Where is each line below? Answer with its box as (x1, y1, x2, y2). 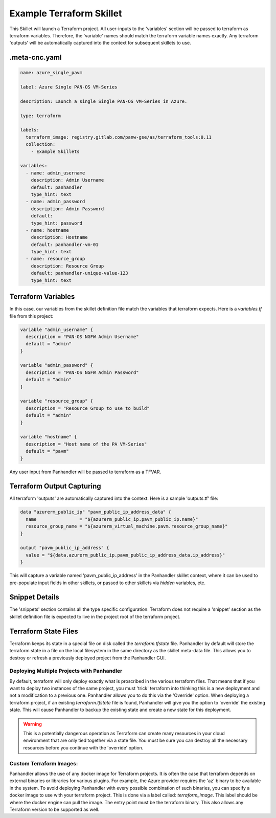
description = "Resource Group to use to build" (26, 405, 150, 411)
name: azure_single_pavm (20, 70, 83, 76)
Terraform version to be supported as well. (9, 806, 100, 812)
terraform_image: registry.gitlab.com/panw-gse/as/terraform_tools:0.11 (26, 134, 212, 140)
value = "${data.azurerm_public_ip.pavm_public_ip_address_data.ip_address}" (26, 552, 225, 558)
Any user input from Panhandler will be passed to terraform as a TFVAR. (9, 469, 162, 475)
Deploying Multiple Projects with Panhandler (9, 668, 123, 675)
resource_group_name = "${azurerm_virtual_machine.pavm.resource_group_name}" (26, 523, 228, 529)
